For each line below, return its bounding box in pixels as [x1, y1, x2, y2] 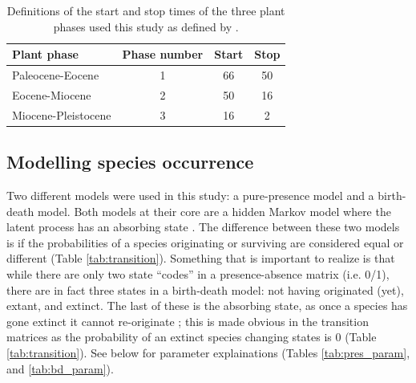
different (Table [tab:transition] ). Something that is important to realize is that [6, 250, 395, 267]
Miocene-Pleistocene [12, 106, 111, 123]
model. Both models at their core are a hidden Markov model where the [37, 202, 391, 219]
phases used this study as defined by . [53, 18, 239, 35]
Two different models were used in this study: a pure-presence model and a [6, 187, 374, 204]
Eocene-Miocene [12, 86, 91, 103]
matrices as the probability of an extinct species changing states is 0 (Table [6, 328, 377, 345]
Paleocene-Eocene [12, 67, 99, 84]
